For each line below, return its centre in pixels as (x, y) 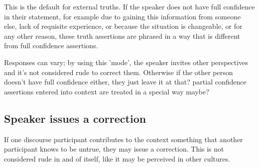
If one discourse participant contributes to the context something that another (124, 139)
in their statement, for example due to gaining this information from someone (123, 16)
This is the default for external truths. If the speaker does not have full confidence (129, 6)
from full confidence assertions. (51, 45)
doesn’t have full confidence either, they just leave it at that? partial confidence (125, 82)
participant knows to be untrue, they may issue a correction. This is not (114, 149)
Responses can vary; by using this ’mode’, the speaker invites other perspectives (126, 62)
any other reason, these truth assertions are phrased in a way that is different (122, 36)
